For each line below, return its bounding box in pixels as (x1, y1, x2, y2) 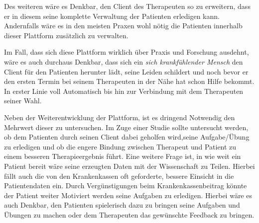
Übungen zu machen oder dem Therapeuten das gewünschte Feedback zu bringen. (4, 209, 255, 220)
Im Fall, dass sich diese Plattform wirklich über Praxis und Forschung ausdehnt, (4, 47, 249, 57)
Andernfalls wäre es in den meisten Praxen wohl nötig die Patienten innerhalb (4, 20, 243, 31)
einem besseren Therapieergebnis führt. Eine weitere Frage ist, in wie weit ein (4, 151, 241, 161)
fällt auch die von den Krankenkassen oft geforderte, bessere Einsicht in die (4, 170, 234, 181)
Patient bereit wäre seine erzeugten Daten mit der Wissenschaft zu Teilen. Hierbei (4, 160, 255, 171)
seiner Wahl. (4, 95, 42, 106)
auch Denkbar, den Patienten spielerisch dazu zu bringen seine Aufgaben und (4, 200, 240, 210)
